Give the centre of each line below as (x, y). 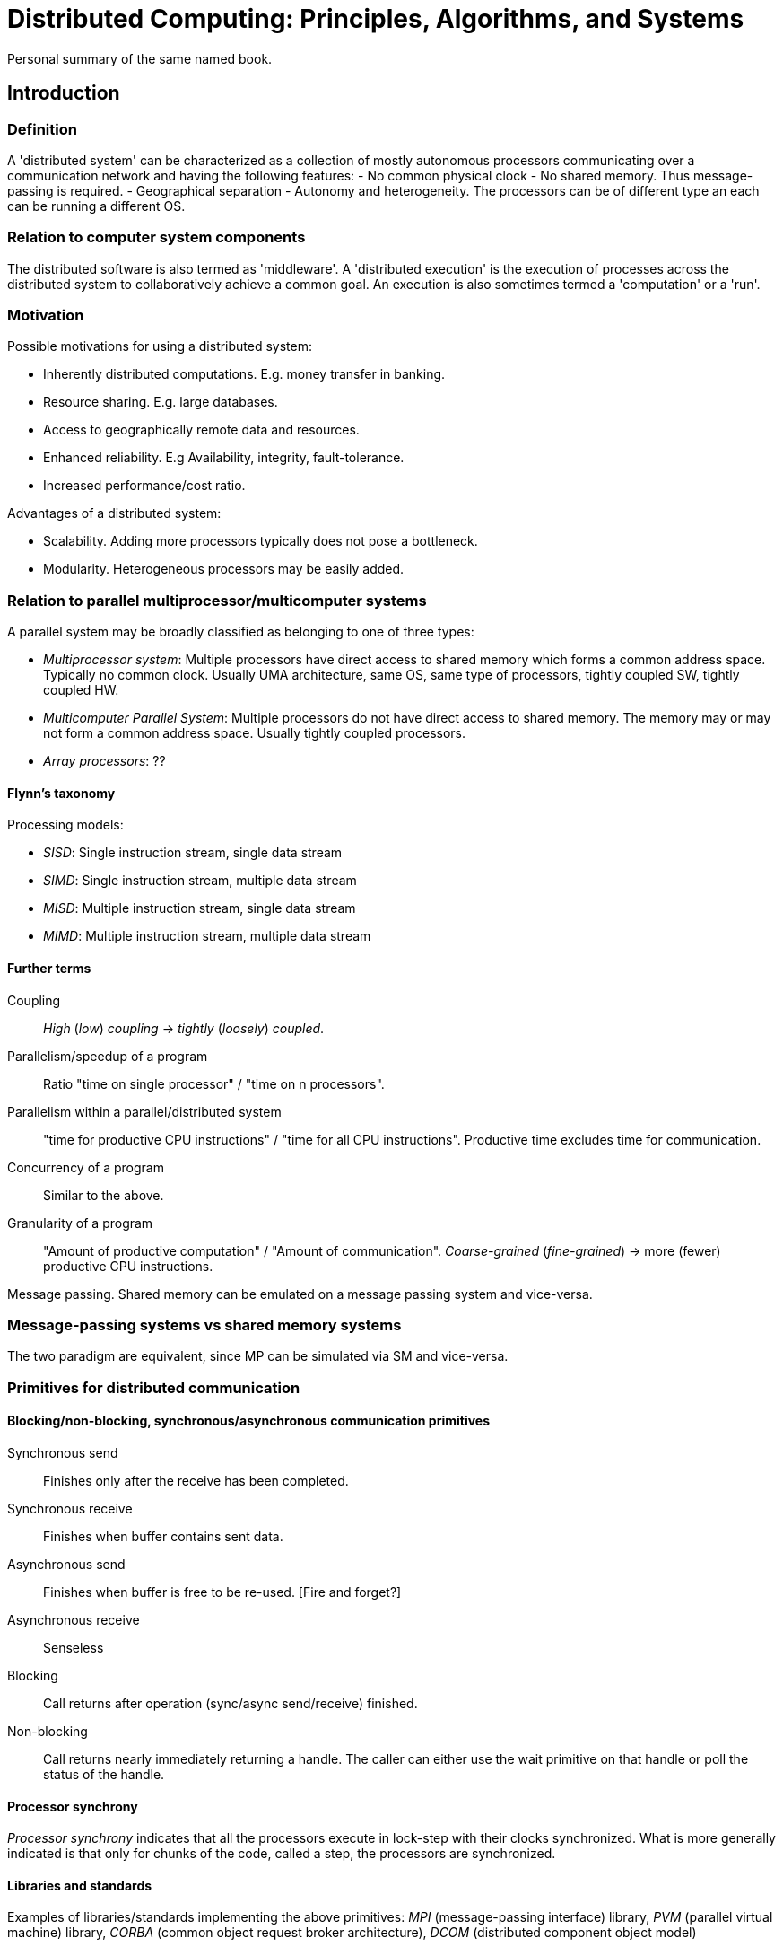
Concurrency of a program (86, 1167)
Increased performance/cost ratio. (144, 486)
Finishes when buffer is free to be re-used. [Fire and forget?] (222, 1592)
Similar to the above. (104, 1195)
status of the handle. (104, 1774)
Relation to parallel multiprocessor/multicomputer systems (217, 600)
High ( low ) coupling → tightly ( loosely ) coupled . (184, 1028)
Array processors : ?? (104, 761)
